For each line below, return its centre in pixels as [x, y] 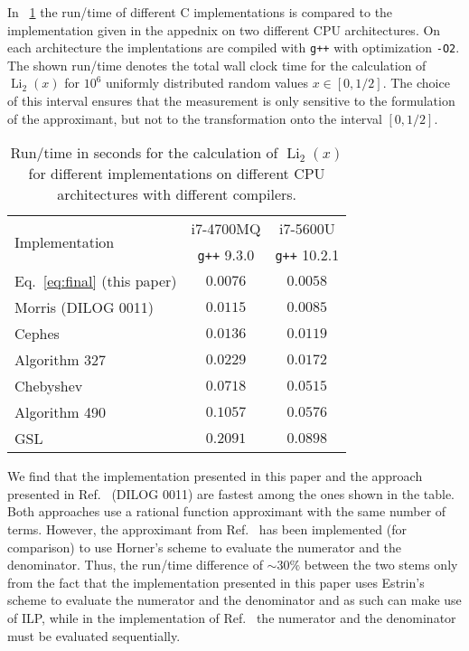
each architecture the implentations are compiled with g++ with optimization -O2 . [234, 47]
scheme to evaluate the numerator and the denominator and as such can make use [234, 600]
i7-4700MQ [226, 229]
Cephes [37, 334]
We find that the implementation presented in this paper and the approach [215, 476]
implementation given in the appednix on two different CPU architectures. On [224, 29]
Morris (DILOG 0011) [84, 307]
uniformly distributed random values [207, 83]
